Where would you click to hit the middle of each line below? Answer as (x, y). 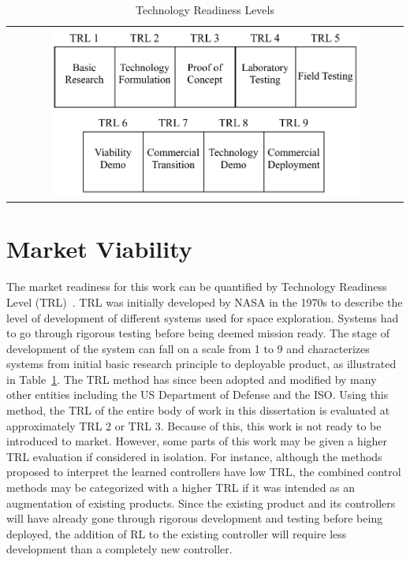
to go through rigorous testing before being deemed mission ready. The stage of (198, 333)
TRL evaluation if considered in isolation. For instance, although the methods (194, 456)
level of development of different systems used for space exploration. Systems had (203, 317)
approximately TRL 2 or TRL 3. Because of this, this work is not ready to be (194, 425)
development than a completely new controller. (119, 549)
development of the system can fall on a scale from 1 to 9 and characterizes (188, 348)
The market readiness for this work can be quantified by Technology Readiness (197, 287)
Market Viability (99, 249)
